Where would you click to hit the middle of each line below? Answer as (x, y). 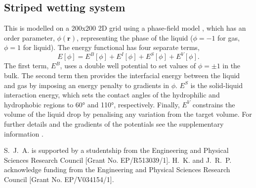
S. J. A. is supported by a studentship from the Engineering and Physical (116, 150)
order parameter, (29, 37)
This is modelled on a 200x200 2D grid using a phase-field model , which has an (125, 28)
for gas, (229, 37)
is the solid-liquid (216, 85)
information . (24, 133)
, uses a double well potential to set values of (128, 66)
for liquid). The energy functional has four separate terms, (111, 47)
